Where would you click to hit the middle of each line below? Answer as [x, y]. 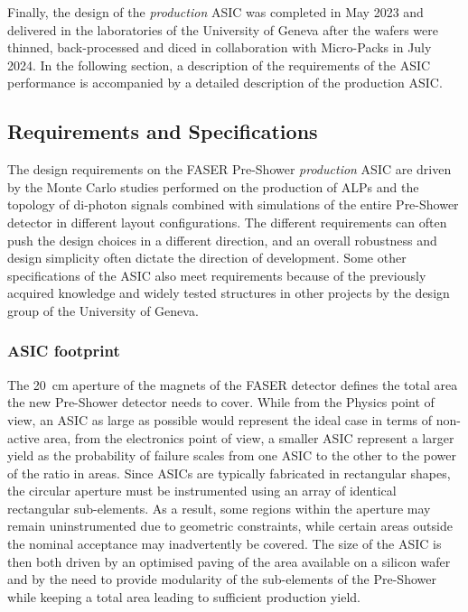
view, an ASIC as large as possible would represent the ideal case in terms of [220, 419]
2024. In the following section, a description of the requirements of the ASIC [219, 65]
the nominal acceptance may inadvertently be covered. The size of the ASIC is [225, 544]
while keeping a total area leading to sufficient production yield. [184, 596]
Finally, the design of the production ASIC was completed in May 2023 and [215, 12]
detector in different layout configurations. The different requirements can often [227, 222]
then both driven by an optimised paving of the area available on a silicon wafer [229, 561]
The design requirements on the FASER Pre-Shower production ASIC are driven [229, 169]
